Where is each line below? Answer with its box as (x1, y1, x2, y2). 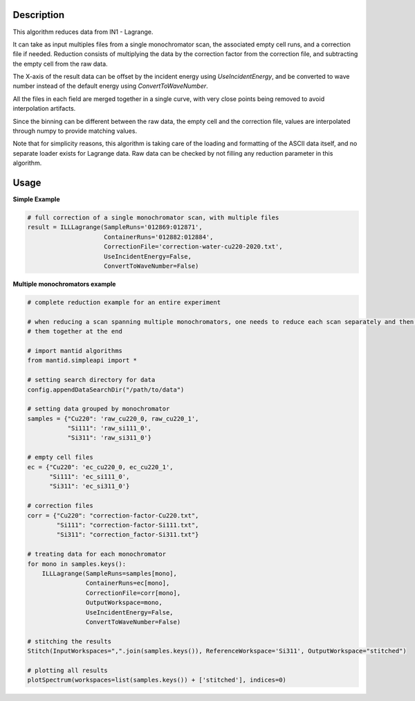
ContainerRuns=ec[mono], (85, 579, 170, 588)
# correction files (27, 502, 93, 510)
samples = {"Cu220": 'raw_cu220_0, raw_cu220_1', (27, 415, 199, 422)
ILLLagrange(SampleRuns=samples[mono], (41, 570, 178, 577)
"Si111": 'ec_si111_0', (49, 473, 130, 481)
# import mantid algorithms (27, 347, 122, 354)
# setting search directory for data (27, 376, 156, 384)
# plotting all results (27, 666, 109, 674)
